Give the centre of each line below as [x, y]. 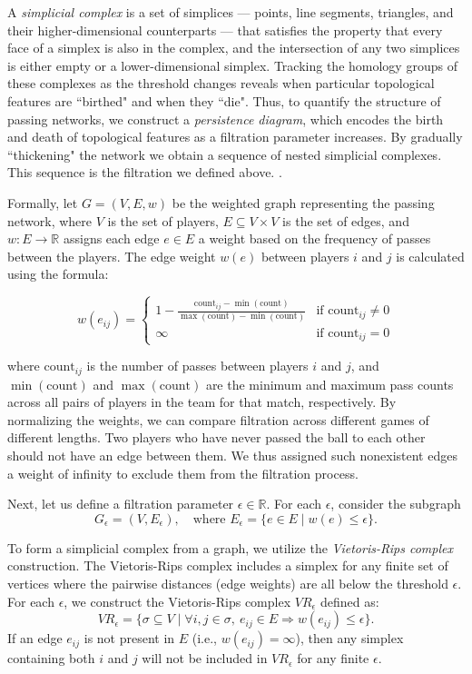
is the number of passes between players [197, 366]
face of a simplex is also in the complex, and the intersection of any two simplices [234, 48]
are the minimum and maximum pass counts [329, 384]
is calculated [430, 256]
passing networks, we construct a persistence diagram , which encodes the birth [226, 119]
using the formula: [58, 274]
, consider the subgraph [396, 504]
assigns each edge [111, 238]
